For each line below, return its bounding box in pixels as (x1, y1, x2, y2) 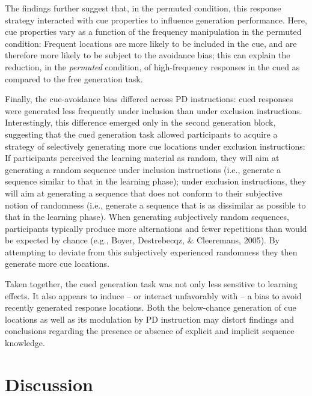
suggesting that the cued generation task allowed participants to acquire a (5, 127, 278, 140)
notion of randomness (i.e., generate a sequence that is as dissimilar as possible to (5, 198, 306, 211)
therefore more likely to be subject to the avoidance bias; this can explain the (5, 49, 290, 61)
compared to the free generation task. (5, 72, 143, 85)
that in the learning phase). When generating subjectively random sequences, (5, 210, 289, 223)
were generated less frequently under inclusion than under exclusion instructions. (5, 104, 302, 117)
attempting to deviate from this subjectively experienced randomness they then (5, 245, 298, 258)
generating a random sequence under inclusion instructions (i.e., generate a (5, 163, 281, 175)
